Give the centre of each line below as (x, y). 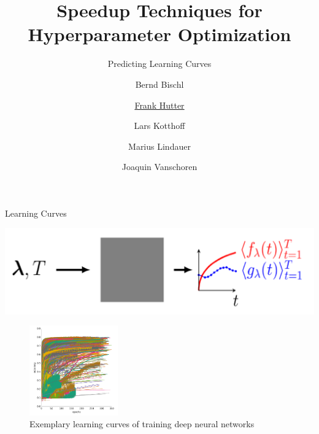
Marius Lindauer (159, 146)
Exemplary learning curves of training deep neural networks (142, 424)
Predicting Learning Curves (159, 64)
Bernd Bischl (159, 84)
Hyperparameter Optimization (159, 34)
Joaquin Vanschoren (159, 167)
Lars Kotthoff (159, 126)
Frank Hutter (159, 105)
